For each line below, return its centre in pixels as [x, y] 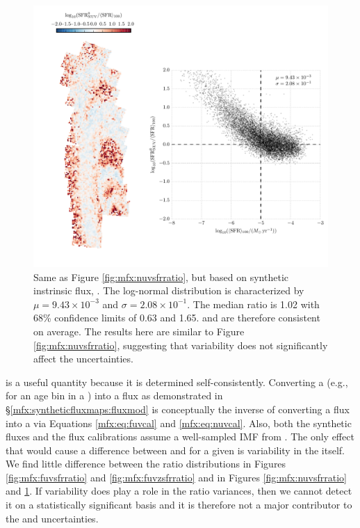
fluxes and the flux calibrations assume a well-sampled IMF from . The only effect [180, 437]
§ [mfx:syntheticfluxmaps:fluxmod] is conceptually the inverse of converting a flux [178, 409]
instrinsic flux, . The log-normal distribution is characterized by [169, 290]
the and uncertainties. [52, 518]
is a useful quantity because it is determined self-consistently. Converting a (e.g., [177, 382]
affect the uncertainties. [83, 359]
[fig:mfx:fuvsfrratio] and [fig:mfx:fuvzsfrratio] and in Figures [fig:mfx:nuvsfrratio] [176, 477]
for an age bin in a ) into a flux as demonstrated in [114, 395]
